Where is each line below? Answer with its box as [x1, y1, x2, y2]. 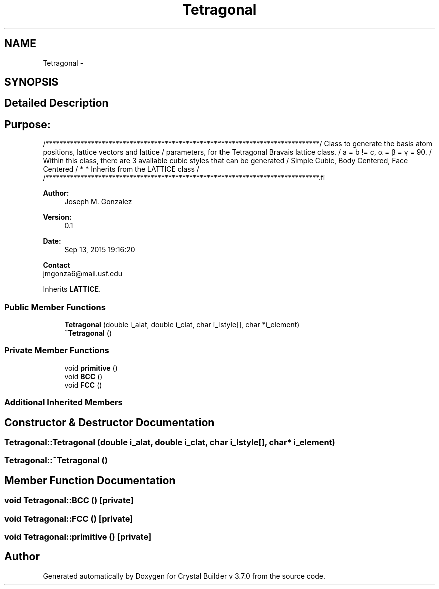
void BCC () [64, 372, 103, 381]
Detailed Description [4, 97, 109, 110]
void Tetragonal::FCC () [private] [4, 513, 133, 524]
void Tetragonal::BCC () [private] [4, 495, 134, 506]
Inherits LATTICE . [43, 285, 101, 294]
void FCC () [64, 380, 102, 389]
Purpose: [4, 118, 51, 131]
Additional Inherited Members [4, 397, 123, 408]
